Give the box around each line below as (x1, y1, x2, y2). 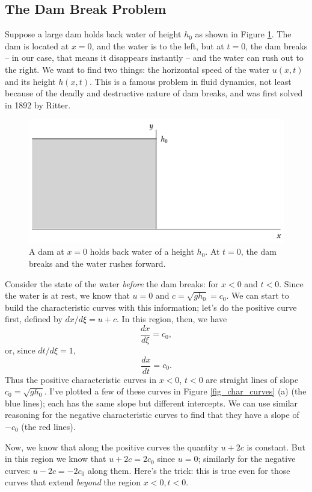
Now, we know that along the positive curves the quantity (5, 440, 218, 453)
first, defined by (5, 313, 63, 325)
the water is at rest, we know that (5, 289, 130, 302)
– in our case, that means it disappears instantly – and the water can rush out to (5, 51, 304, 64)
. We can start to (226, 289, 289, 302)
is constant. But (246, 440, 305, 453)
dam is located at (5, 39, 69, 52)
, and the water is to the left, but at (91, 39, 224, 52)
